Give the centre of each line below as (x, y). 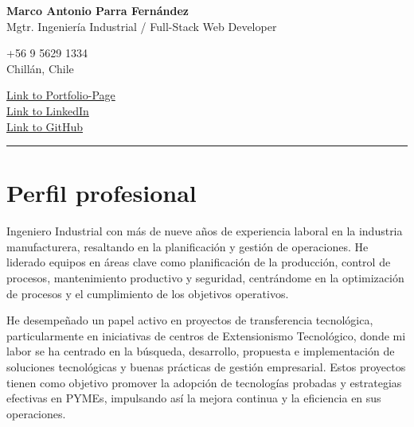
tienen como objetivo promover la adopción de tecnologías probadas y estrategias (204, 382)
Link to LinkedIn (48, 110)
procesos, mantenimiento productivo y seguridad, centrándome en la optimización (205, 278)
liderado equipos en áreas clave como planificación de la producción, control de (199, 262)
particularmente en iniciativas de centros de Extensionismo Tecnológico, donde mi (206, 335)
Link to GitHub (45, 126)
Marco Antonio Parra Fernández (98, 10)
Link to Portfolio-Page (61, 95)
